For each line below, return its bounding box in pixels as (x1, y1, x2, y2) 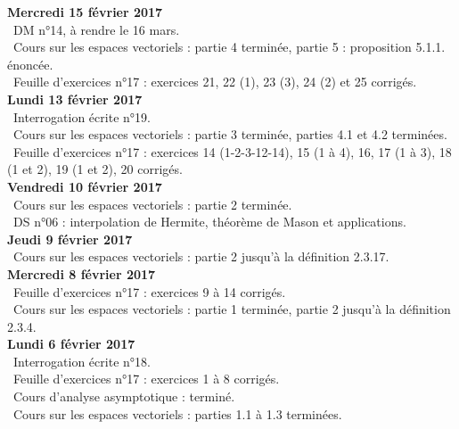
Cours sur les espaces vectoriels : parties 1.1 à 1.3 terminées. (12, 404, 342, 423)
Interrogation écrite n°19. (12, 107, 151, 126)
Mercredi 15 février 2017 (7, 3, 163, 21)
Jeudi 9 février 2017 (7, 229, 133, 248)
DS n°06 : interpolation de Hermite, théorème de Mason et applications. (12, 212, 406, 231)
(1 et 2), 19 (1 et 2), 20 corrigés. (7, 160, 183, 178)
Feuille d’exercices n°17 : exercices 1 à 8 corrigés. (12, 369, 280, 388)
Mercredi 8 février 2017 (7, 264, 156, 283)
